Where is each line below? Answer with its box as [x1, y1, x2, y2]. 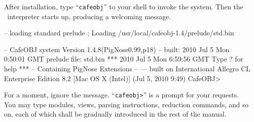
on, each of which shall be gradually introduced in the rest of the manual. [4, 109, 227, 119]
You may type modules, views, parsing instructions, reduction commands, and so [4, 99, 249, 109]
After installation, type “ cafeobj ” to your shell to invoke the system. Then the [4, 1, 243, 11]
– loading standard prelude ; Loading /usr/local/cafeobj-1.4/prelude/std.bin [4, 28, 234, 38]
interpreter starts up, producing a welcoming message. [7, 11, 171, 21]
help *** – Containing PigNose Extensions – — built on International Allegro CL [4, 63, 251, 74]
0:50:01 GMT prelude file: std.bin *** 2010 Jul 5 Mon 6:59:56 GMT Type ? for [4, 54, 244, 64]
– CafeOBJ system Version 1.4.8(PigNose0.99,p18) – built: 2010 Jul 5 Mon [4, 44, 230, 54]
